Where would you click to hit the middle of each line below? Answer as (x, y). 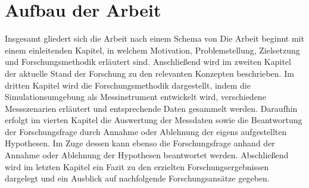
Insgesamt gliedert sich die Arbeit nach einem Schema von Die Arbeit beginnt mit (154, 38)
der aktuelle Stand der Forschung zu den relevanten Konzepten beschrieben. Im (149, 73)
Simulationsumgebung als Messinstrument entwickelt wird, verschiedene (135, 97)
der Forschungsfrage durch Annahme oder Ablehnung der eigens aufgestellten (146, 131)
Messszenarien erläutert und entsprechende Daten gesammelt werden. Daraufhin (151, 108)
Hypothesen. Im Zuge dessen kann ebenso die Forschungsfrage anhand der (140, 143)
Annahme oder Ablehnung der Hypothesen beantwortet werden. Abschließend (147, 155)
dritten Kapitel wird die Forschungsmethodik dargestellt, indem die (128, 85)
